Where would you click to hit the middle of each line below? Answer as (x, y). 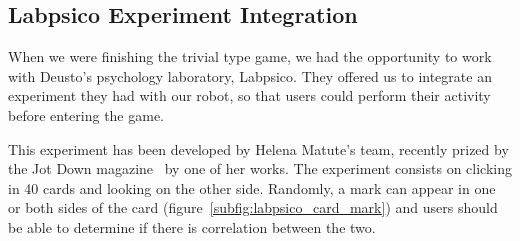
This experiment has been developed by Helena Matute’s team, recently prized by (258, 148)
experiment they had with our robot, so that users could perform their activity (249, 95)
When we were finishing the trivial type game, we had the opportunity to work (250, 56)
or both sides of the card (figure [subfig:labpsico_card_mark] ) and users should (253, 207)
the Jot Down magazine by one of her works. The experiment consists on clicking (260, 168)
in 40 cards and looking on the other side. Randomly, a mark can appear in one (252, 187)
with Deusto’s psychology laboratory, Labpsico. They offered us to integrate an (250, 75)
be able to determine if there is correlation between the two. (192, 226)
